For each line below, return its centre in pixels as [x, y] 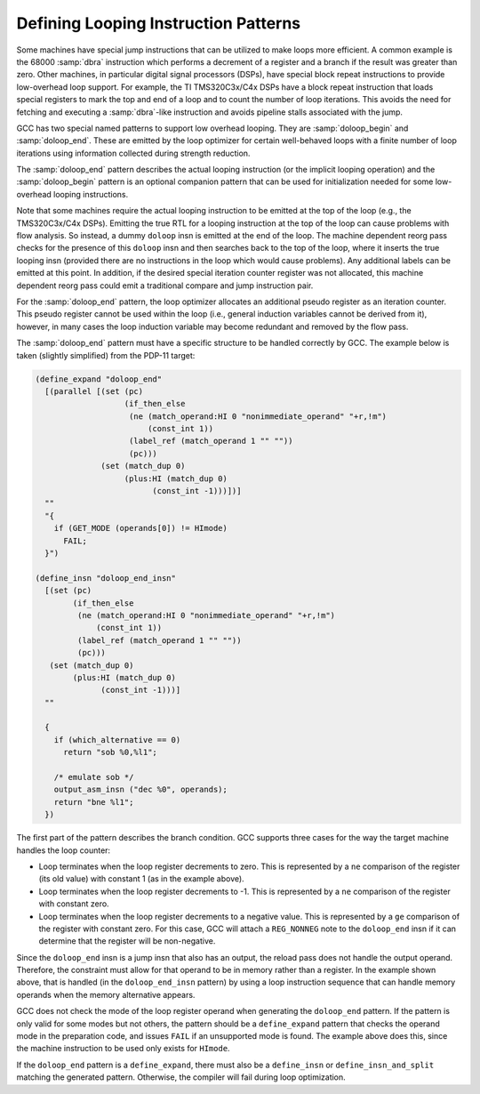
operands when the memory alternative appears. [106, 994]
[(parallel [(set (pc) [94, 391]
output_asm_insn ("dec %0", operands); [141, 790]
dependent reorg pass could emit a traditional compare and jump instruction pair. [165, 286]
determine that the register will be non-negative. [127, 941]
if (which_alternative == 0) [117, 740]
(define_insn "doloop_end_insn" [106, 578]
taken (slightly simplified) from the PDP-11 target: [106, 355]
